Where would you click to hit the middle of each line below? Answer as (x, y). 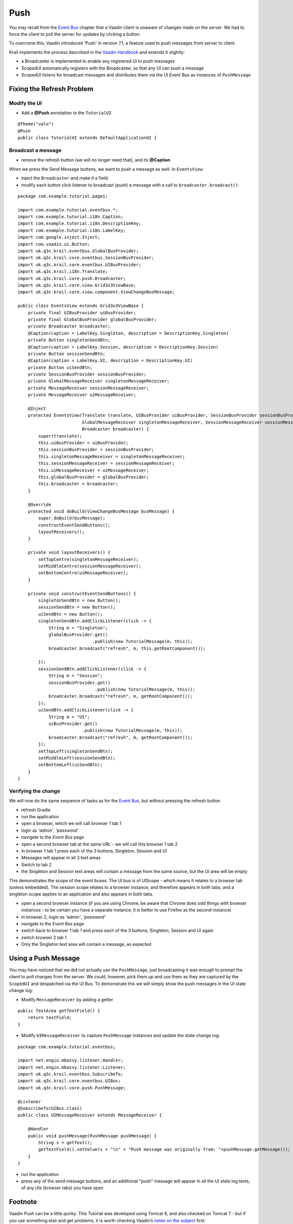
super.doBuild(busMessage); (72, 518)
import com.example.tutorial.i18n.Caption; (71, 217)
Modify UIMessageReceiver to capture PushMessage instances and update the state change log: (120, 1036)
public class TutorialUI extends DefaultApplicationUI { (87, 138)
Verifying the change (35, 791)
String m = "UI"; (69, 717)
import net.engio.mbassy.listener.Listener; (72, 1067)
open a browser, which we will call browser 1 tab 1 (71, 824)
